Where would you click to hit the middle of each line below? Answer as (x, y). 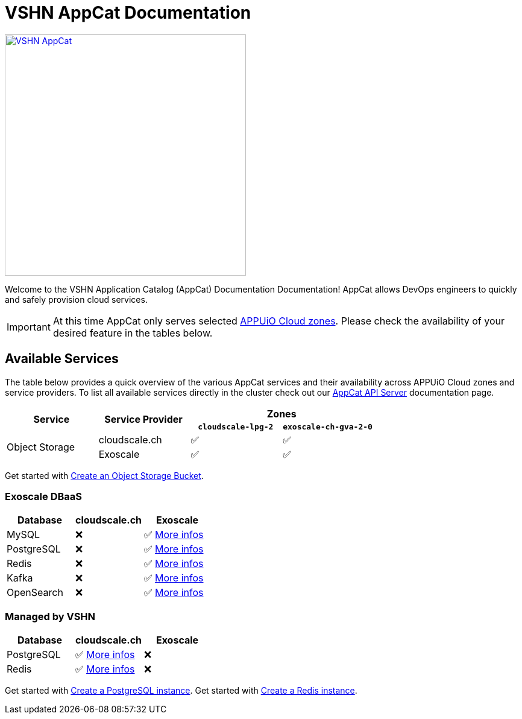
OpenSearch (35, 593)
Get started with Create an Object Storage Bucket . (104, 475)
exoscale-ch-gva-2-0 (328, 426)
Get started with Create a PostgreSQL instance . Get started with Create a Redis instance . (181, 691)
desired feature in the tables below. (133, 333)
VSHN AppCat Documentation (128, 13)
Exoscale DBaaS (43, 496)
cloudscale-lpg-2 (236, 426)
